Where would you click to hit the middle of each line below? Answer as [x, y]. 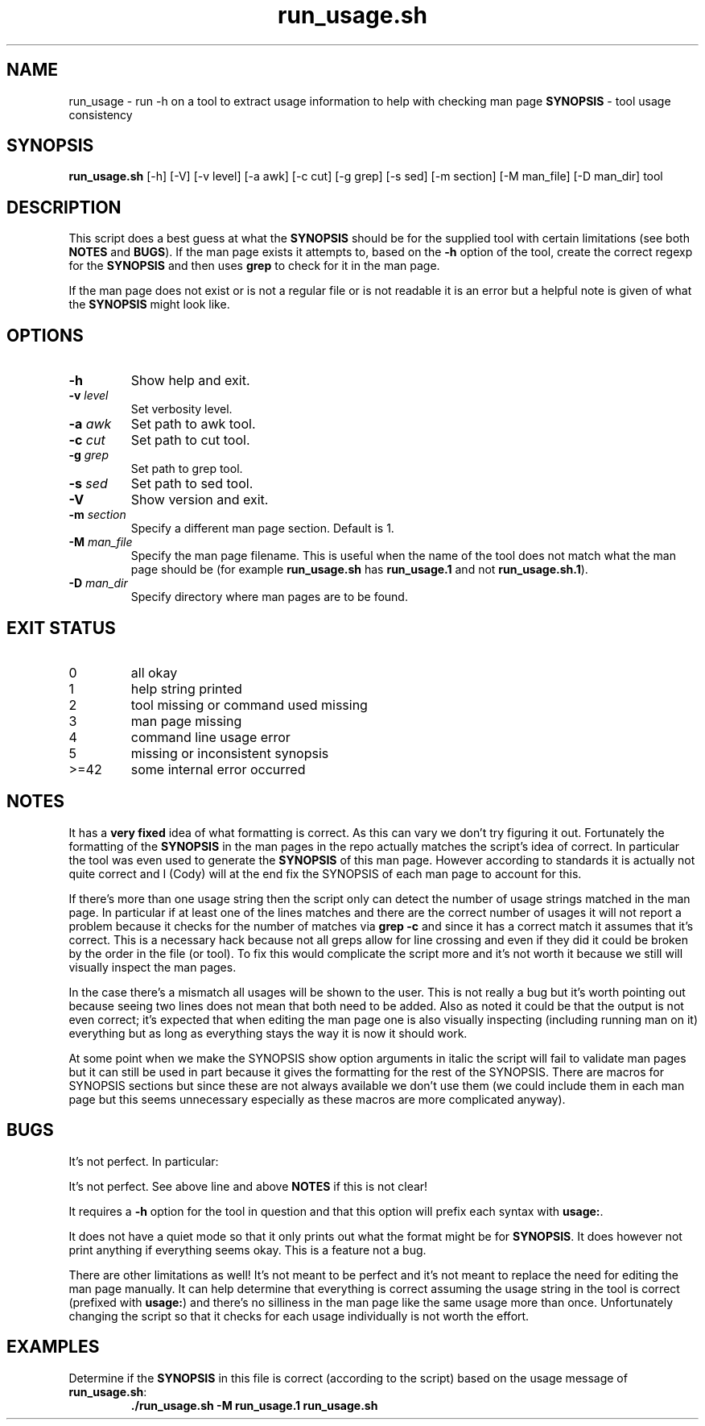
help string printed [186, 688]
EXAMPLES [53, 1347]
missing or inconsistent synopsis [230, 753]
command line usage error [210, 737]
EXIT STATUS [61, 628]
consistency [101, 114]
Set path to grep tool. [187, 469]
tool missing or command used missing [249, 705]
